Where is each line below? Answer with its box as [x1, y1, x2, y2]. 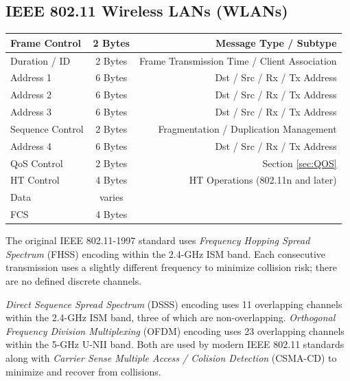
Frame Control [10, 35, 81, 50]
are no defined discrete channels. [5, 274, 142, 288]
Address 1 [10, 70, 52, 85]
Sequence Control [10, 121, 84, 135]
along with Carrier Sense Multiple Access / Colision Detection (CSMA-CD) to [5, 350, 337, 364]
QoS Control [10, 155, 63, 170]
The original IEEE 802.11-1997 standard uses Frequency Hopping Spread [5, 233, 310, 248]
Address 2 [10, 87, 52, 102]
